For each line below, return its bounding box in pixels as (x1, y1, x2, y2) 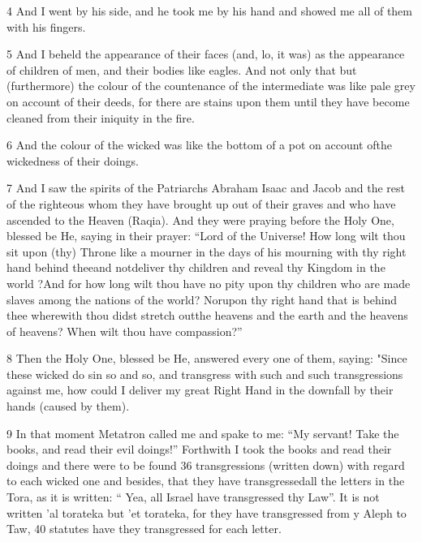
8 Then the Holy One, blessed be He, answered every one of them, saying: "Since (6, 350, 407, 367)
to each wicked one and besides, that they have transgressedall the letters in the (6, 472, 405, 489)
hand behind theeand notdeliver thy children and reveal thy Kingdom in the (6, 259, 385, 276)
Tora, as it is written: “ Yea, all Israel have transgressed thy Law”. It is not (6, 488, 380, 505)
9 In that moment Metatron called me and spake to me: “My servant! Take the (6, 424, 399, 441)
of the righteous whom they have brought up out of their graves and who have (6, 195, 396, 212)
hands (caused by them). (6, 398, 130, 415)
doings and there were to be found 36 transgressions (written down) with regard (6, 456, 405, 473)
